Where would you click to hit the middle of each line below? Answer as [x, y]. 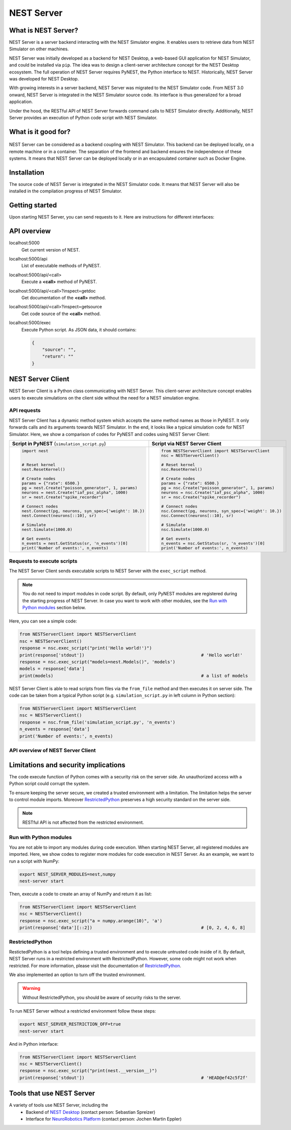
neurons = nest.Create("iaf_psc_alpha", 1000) [75, 492]
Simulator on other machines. [39, 49]
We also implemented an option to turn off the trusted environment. [77, 975]
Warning [31, 988]
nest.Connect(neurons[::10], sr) [59, 515]
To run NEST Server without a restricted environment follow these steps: [82, 1011]
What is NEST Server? [44, 30]
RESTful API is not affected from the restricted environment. [83, 822]
